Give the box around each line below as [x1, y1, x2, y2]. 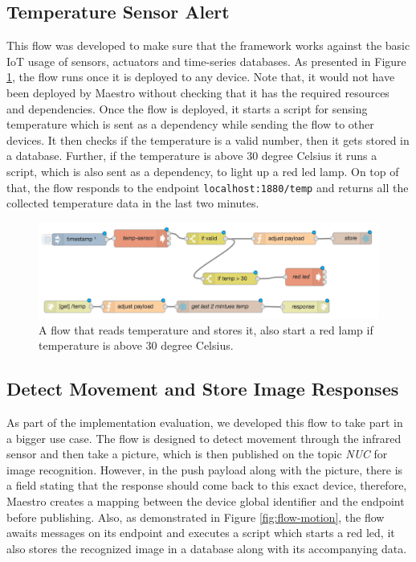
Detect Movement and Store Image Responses [6, 376, 399, 401]
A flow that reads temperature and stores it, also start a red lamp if [39, 321, 373, 338]
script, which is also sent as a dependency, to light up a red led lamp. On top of [6, 162, 399, 179]
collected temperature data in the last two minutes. [6, 195, 259, 211]
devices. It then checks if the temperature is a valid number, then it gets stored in [6, 131, 410, 148]
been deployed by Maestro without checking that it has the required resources [6, 84, 389, 101]
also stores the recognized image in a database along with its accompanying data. [6, 539, 407, 556]
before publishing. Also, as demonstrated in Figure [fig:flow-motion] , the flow [6, 508, 385, 525]
